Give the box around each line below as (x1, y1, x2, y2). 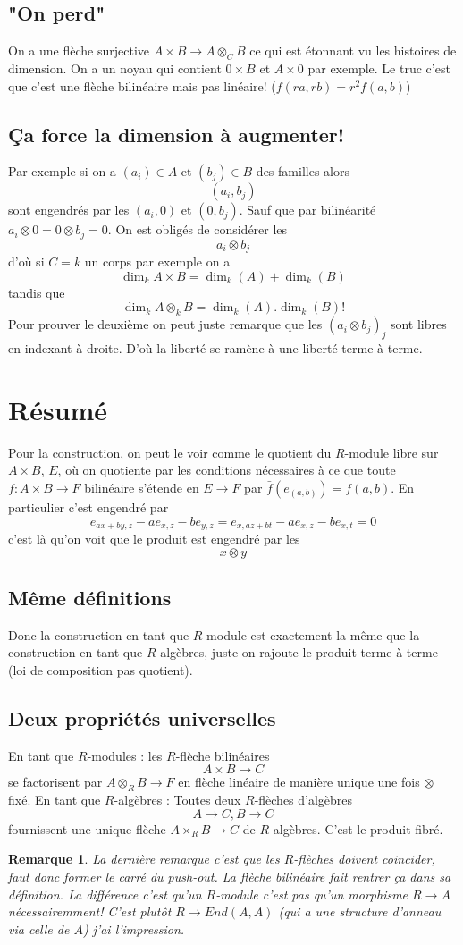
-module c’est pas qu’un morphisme (215, 884, 408, 903)
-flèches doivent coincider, (293, 849, 435, 868)
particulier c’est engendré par (8, 497, 169, 516)
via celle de (8, 919, 70, 938)
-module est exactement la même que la (202, 625, 420, 644)
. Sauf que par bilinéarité (239, 200, 376, 219)
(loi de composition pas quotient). (8, 661, 193, 679)
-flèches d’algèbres (254, 790, 353, 809)
